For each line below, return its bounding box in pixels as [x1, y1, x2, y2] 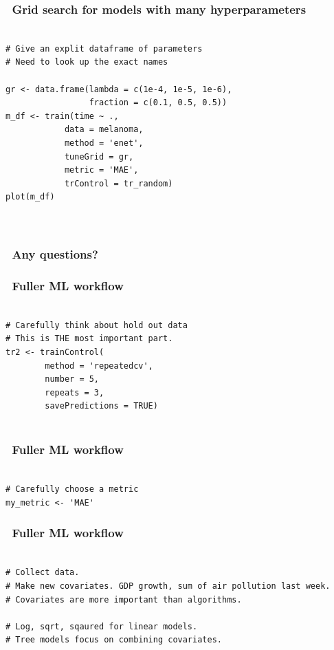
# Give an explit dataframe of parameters [5, 43, 203, 54]
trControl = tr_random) [64, 178, 173, 188]
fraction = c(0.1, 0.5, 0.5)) [89, 98, 227, 108]
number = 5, [45, 374, 100, 384]
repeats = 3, [45, 387, 104, 398]
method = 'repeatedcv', [45, 360, 153, 371]
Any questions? [12, 246, 98, 263]
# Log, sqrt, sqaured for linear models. [5, 621, 198, 631]
